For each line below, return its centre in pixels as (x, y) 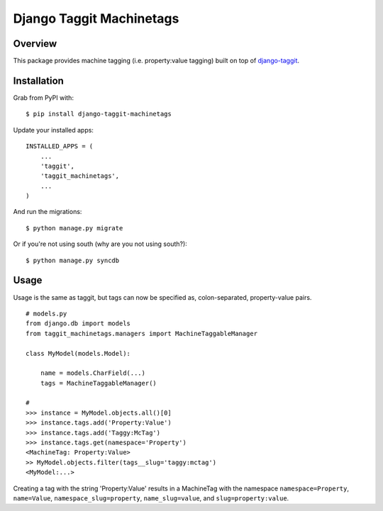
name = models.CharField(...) (93, 373)
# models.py (46, 313)
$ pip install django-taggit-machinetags (99, 114)
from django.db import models (78, 324)
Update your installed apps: (53, 130)
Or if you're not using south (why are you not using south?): (100, 244)
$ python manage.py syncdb (73, 260)
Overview (35, 44)
